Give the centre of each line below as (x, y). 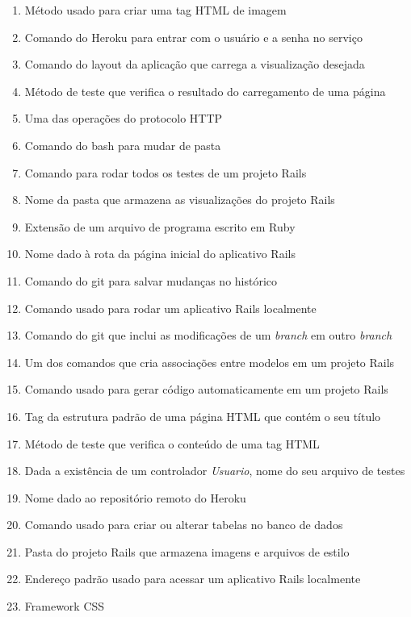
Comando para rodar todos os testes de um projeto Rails (166, 172)
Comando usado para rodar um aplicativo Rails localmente (170, 308)
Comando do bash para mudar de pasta (123, 145)
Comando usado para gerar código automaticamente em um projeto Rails (206, 389)
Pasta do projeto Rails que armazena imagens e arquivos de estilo (187, 551)
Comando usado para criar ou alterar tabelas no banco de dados (184, 525)
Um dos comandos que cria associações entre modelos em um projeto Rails (210, 362)
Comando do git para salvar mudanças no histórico (151, 280)
